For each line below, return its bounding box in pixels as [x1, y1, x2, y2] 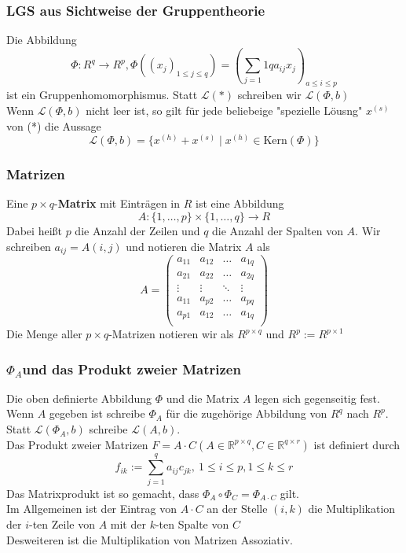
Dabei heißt [6, 222, 62, 238]
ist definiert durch [313, 436, 401, 452]
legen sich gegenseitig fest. [254, 389, 380, 406]
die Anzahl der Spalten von [212, 222, 343, 238]
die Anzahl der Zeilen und [75, 222, 200, 238]
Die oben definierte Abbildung [6, 389, 152, 406]
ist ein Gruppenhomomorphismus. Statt [6, 87, 198, 103]
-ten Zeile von [29, 515, 95, 532]
